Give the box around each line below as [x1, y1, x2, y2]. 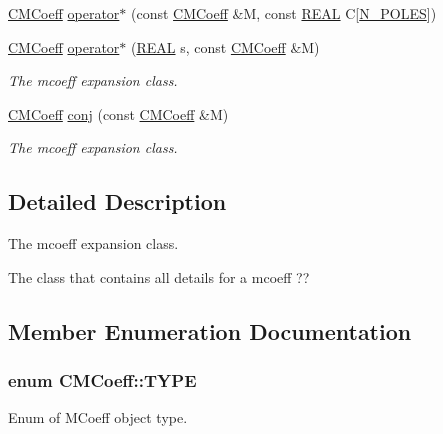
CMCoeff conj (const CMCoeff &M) [8, 103, 229, 124]
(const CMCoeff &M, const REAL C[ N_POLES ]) [130, 3, 437, 23]
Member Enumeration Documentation [8, 315, 412, 346]
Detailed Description [8, 186, 227, 217]
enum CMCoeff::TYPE [8, 368, 197, 393]
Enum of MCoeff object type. [8, 407, 188, 428]
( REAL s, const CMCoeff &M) [130, 36, 320, 57]
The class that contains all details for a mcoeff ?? [8, 266, 310, 287]
